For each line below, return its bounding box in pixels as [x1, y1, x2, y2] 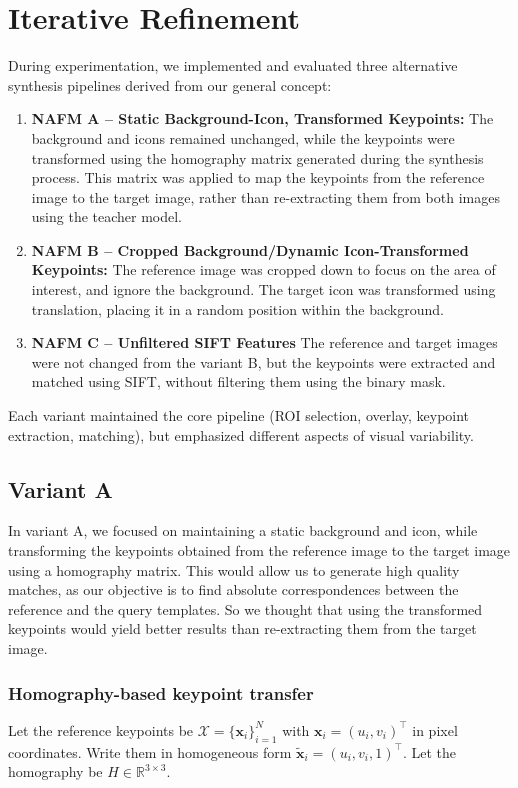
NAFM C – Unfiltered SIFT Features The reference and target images [31, 332, 498, 353]
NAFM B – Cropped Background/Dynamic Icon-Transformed [31, 239, 469, 260]
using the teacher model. [31, 206, 183, 227]
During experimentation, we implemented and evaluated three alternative [8, 55, 458, 76]
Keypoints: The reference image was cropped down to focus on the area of [31, 259, 496, 280]
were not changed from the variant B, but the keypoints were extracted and [31, 351, 496, 372]
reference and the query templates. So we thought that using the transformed [8, 598, 483, 619]
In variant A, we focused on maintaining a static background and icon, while [8, 520, 478, 541]
